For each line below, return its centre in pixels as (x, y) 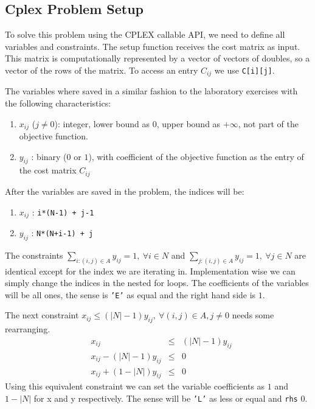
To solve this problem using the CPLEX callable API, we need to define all (145, 34)
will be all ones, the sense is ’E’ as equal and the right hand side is (130, 294)
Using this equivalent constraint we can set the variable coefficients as (135, 386)
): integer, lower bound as (102, 123)
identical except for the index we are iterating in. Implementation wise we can (150, 271)
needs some (253, 315)
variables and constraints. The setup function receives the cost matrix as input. (153, 46)
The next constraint (42, 315)
